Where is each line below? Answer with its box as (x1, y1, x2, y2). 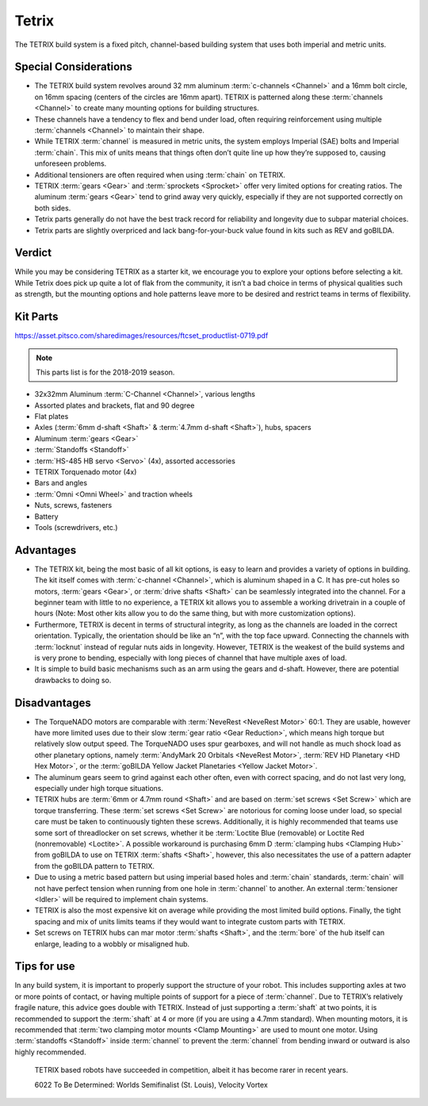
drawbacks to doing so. (34, 675, 112, 685)
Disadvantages (14, 696, 91, 709)
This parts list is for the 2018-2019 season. (36, 367, 175, 377)
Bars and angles (34, 478, 87, 488)
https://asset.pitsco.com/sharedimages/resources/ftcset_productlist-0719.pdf (14, 331, 269, 340)
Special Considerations (14, 60, 132, 74)
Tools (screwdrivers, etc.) (34, 522, 118, 532)
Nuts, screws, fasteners (34, 501, 113, 510)
